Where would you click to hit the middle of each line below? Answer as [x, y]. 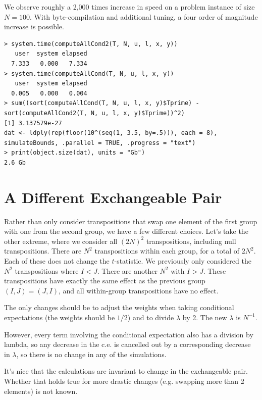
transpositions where [47, 270]
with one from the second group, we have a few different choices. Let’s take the [126, 231]
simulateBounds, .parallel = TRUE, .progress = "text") [100, 143]
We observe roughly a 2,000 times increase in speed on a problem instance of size [129, 7]
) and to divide [151, 317]
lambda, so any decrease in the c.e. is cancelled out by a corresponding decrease [127, 344]
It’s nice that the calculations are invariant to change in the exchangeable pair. [126, 371]
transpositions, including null [191, 241]
